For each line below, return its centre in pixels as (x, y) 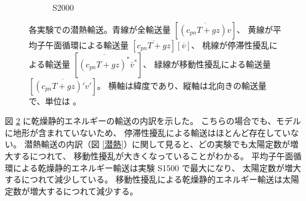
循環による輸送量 (95, 44)
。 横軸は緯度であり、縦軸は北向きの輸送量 (182, 85)
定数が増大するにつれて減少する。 (72, 191)
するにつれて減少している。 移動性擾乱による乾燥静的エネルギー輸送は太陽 (152, 179)
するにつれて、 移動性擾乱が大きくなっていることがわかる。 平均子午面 (153, 155)
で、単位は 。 (55, 101)
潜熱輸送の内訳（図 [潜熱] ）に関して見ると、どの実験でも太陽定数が (157, 144)
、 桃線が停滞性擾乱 (230, 44)
